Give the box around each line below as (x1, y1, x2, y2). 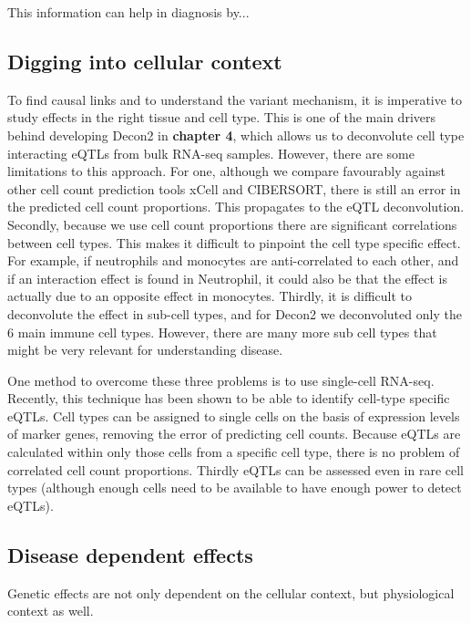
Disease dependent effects (7, 540, 253, 568)
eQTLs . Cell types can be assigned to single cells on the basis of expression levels (7, 406, 460, 425)
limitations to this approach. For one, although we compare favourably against (7, 161, 445, 181)
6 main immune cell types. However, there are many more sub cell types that (7, 322, 437, 341)
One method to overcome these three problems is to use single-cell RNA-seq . (7, 370, 435, 389)
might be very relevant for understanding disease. (7, 340, 283, 359)
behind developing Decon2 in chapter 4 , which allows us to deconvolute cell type (7, 125, 465, 144)
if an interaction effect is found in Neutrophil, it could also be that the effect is (7, 268, 447, 287)
